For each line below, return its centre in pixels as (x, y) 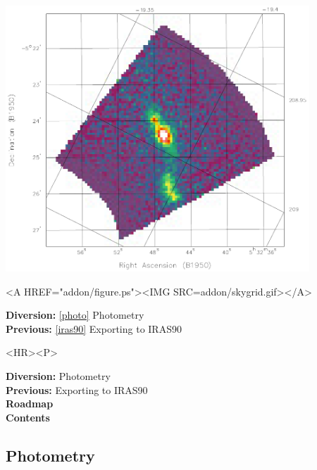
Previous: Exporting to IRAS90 (77, 389)
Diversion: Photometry (58, 375)
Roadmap (30, 404)
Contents (28, 417)
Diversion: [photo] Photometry (75, 315)
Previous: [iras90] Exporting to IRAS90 (94, 328)
